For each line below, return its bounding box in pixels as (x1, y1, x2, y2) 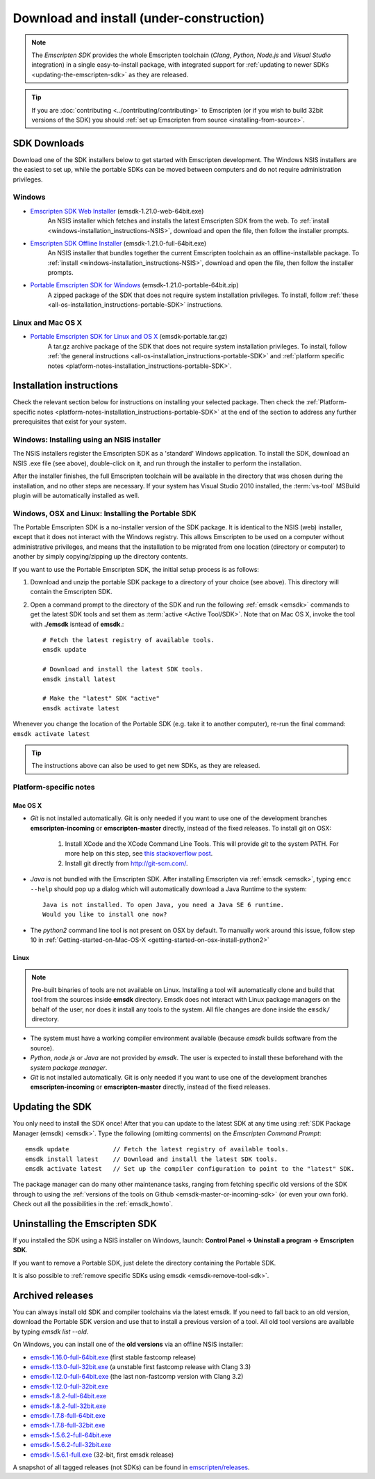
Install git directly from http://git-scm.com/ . (65, 859, 188, 868)
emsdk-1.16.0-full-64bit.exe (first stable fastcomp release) (30, 1353, 197, 1361)
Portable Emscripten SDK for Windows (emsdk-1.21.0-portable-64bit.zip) (30, 281, 239, 289)
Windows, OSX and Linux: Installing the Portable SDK (12, 509, 197, 518)
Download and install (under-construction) (12, 10, 265, 26)
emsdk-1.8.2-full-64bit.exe (30, 1392, 107, 1400)
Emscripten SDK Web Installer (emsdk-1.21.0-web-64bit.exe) (30, 207, 204, 215)
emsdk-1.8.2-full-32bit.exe (30, 1402, 107, 1410)
